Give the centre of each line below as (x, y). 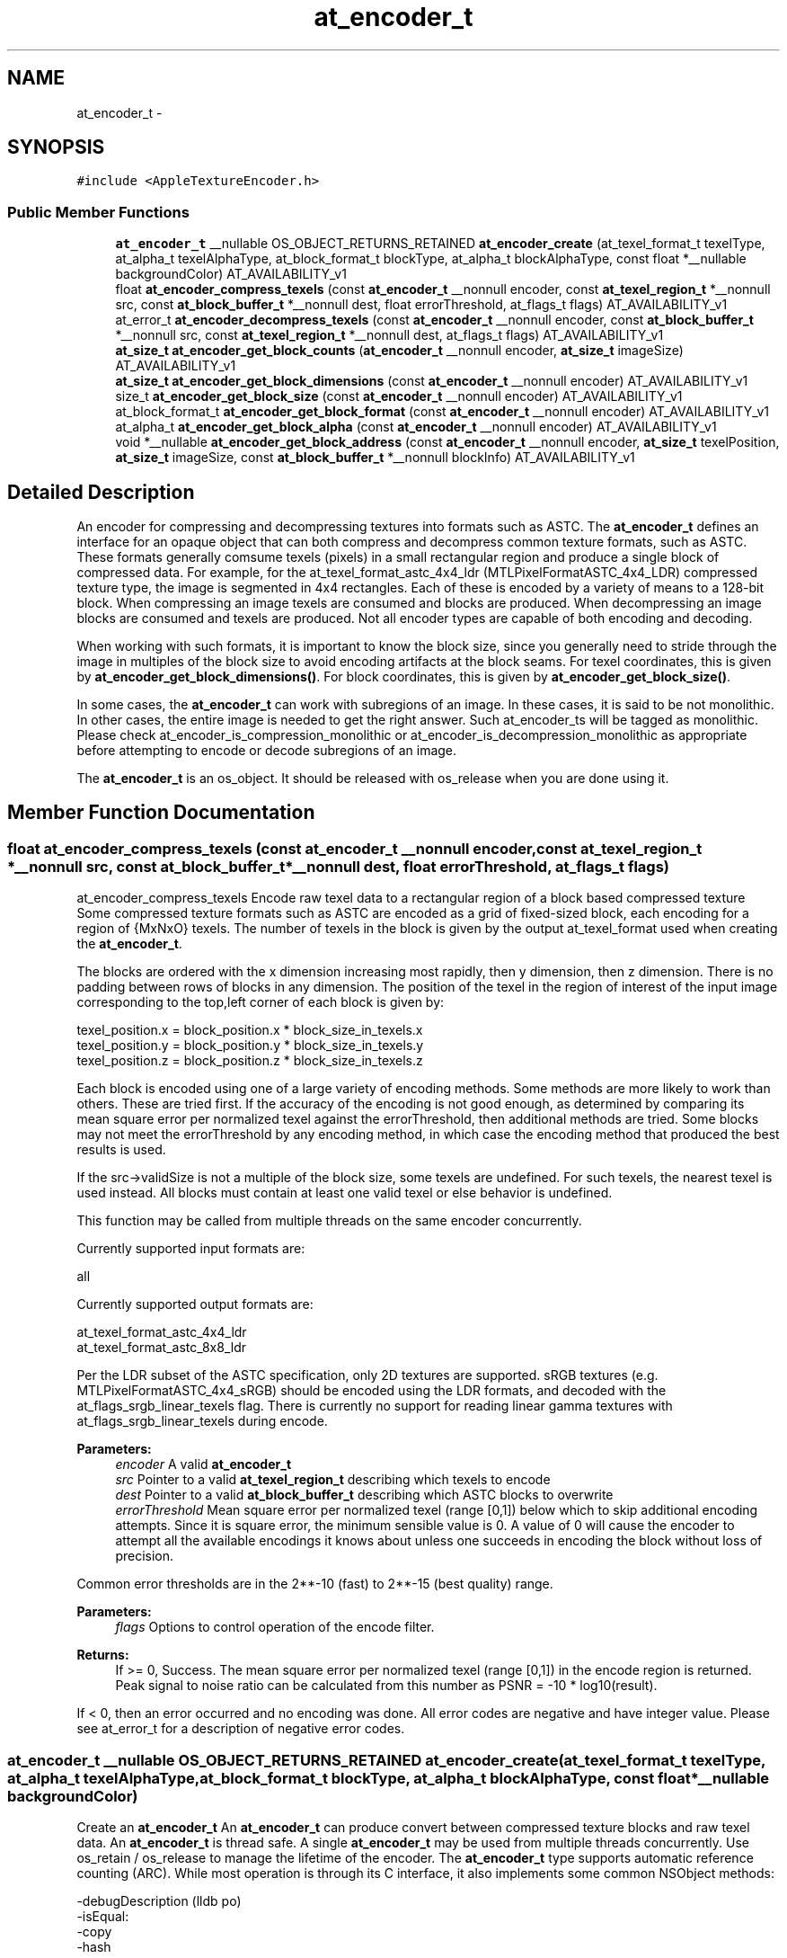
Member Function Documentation (161, 813)
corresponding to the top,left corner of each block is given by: (261, 1002)
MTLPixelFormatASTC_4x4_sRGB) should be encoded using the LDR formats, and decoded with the (371, 1391)
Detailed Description (101, 492)
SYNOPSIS (56, 147)
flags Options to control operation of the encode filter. (275, 1627)
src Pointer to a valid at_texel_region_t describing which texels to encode (333, 1480)
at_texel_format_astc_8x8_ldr (162, 1348)
